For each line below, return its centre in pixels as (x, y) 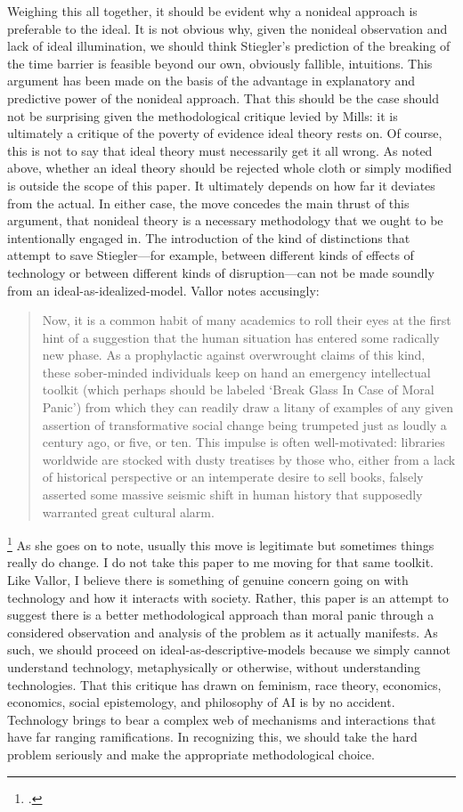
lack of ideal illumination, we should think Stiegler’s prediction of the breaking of (229, 46)
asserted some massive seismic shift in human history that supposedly (232, 495)
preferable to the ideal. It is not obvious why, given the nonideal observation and (227, 28)
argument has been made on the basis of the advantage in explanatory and (211, 81)
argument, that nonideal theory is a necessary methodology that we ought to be (225, 220)
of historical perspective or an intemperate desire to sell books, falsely (233, 477)
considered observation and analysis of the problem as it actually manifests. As (223, 632)
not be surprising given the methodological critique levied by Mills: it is (203, 115)
